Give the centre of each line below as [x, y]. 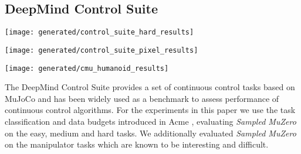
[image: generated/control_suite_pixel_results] [102, 50]
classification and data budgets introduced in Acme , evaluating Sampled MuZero [150, 121]
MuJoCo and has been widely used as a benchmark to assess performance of [142, 98]
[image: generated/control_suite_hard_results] [99, 32]
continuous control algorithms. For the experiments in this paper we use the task [150, 110]
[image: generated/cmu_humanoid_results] [87, 68]
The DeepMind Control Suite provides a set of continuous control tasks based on [150, 87]
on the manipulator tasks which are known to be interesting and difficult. [137, 144]
